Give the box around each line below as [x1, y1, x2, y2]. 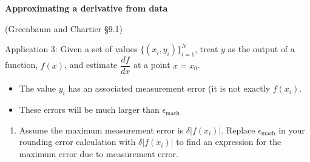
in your [278, 123, 305, 136]
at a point [133, 58, 170, 71]
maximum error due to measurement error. [19, 147, 178, 160]
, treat [195, 42, 218, 55]
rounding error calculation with [19, 135, 136, 148]
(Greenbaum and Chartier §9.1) [5, 22, 123, 35]
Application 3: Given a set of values [5, 42, 138, 55]
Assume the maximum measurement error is [19, 123, 184, 136]
